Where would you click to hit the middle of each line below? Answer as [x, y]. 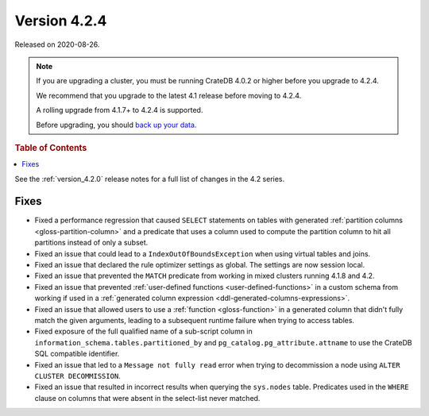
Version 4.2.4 [61, 21]
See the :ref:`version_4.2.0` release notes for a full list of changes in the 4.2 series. [150, 179]
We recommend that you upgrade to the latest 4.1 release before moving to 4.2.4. [169, 95]
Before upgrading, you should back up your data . [116, 125]
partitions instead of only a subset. [91, 243]
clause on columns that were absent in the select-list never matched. [147, 398]
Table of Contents [51, 148]
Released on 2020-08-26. [57, 44]
